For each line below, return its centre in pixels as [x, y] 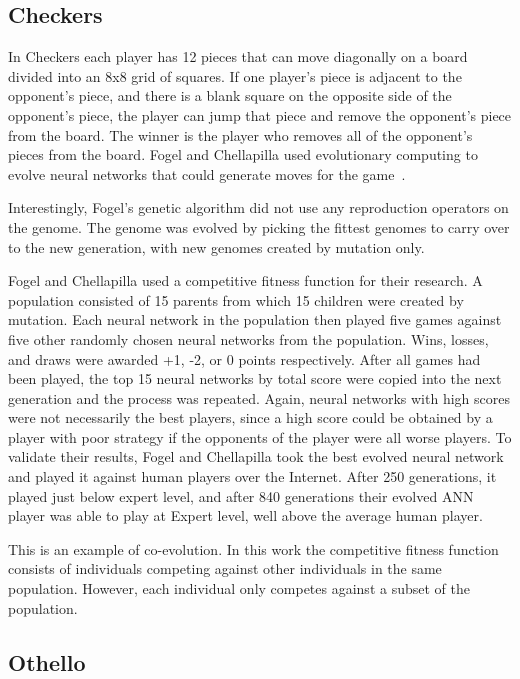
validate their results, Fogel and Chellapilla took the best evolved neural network [256, 456]
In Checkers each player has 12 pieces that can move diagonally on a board [238, 56]
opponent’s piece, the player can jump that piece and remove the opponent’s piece [260, 114]
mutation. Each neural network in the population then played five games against [255, 319]
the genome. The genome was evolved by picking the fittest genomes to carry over [259, 226]
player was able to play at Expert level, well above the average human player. [245, 515]
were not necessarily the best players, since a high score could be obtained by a [250, 417]
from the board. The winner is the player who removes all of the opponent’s [240, 134]
